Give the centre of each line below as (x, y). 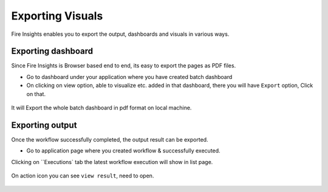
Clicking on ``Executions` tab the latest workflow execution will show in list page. (112, 162)
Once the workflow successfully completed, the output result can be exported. (110, 139)
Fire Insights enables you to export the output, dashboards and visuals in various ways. (120, 34)
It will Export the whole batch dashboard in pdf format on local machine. (101, 108)
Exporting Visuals (57, 16)
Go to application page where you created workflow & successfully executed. (124, 151)
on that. (36, 94)
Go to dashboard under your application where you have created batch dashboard (129, 77)
